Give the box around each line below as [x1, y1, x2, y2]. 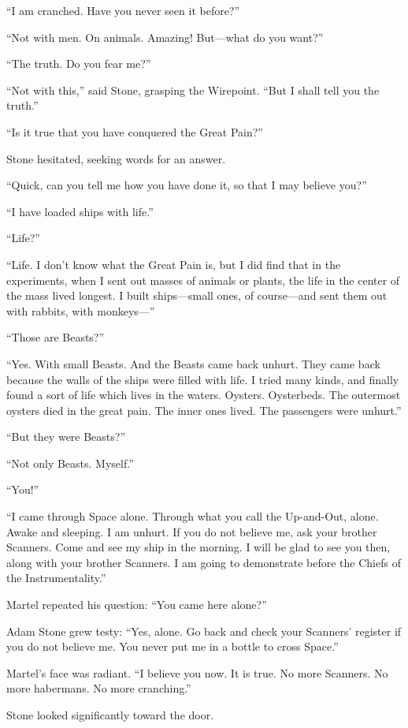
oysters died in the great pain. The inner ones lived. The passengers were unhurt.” [6, 401, 402, 418]
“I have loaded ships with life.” [6, 203, 154, 219]
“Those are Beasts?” [6, 329, 105, 345]
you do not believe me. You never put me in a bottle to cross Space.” [6, 638, 339, 655]
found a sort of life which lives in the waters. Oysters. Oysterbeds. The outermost [6, 386, 401, 403]
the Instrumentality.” [6, 569, 106, 586]
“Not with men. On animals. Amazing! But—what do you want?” [6, 28, 324, 45]
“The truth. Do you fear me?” [6, 55, 151, 72]
